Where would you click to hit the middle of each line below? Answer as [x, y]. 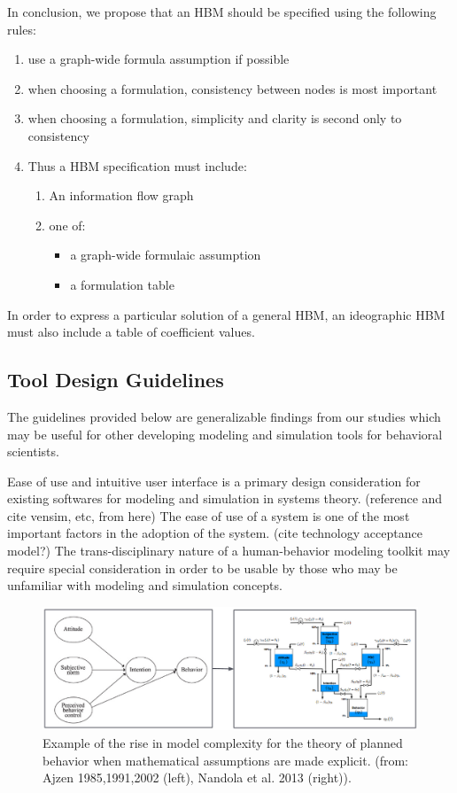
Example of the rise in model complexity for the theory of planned [223, 742]
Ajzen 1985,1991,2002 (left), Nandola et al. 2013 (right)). [197, 777]
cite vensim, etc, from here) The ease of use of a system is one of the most [209, 515]
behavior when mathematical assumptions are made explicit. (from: [225, 760]
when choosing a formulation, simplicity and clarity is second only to [215, 118]
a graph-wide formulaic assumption [166, 255]
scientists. [33, 451]
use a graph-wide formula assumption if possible [159, 59]
